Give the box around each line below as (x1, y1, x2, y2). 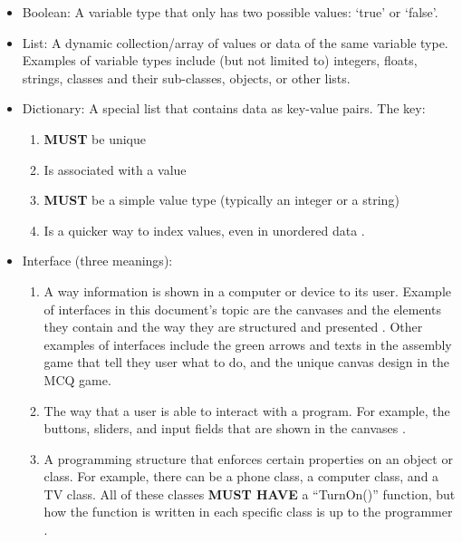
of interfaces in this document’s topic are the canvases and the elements (43, 299, 441, 318)
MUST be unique (43, 129, 146, 148)
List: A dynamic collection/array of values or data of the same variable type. (22, 33, 448, 52)
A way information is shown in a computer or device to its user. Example (43, 281, 452, 300)
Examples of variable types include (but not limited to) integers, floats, (22, 51, 418, 70)
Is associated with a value (43, 160, 187, 179)
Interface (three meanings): (22, 251, 173, 270)
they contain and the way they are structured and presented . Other (43, 317, 423, 336)
